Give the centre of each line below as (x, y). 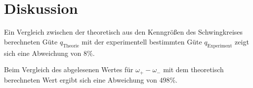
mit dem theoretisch (193, 69)
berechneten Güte (31, 41)
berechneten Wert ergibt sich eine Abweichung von (81, 79)
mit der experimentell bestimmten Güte (142, 41)
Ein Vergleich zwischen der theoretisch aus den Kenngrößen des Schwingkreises (124, 32)
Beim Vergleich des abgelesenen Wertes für (69, 69)
